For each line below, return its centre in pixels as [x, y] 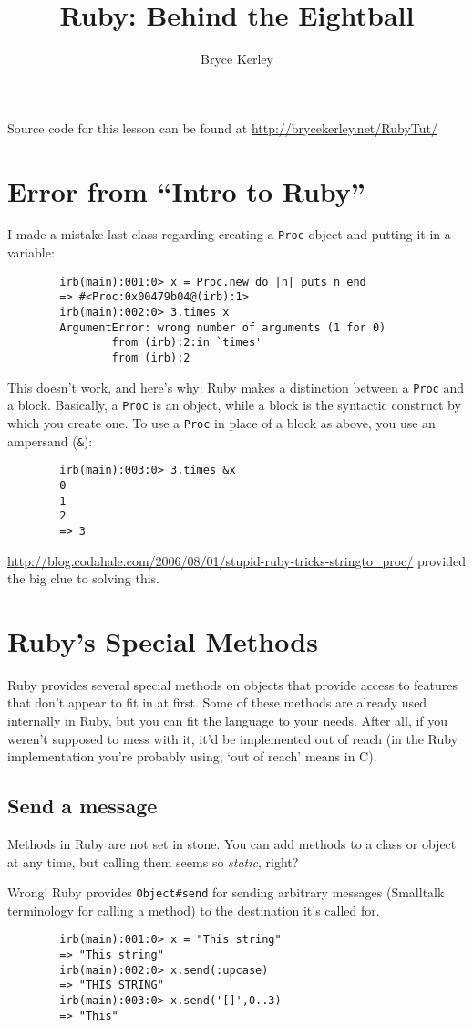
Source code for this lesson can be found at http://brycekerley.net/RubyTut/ [222, 127]
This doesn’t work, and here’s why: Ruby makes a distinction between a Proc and [236, 387]
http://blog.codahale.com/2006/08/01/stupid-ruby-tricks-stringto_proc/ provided [236, 560]
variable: [31, 252]
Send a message [82, 806]
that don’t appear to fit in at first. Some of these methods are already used [217, 702]
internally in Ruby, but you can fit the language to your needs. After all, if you [228, 721]
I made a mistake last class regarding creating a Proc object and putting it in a [229, 234]
